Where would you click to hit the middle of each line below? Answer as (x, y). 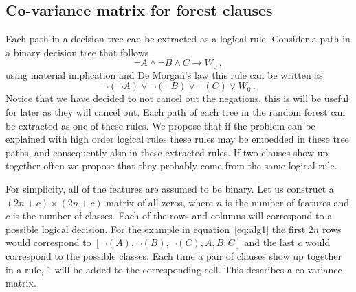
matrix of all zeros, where (160, 202)
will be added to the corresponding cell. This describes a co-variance (198, 269)
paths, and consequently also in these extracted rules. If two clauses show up (167, 152)
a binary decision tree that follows (77, 52)
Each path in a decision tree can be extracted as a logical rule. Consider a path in (178, 39)
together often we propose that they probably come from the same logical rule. (171, 166)
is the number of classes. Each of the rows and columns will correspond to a (173, 216)
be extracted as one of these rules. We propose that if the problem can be (160, 125)
